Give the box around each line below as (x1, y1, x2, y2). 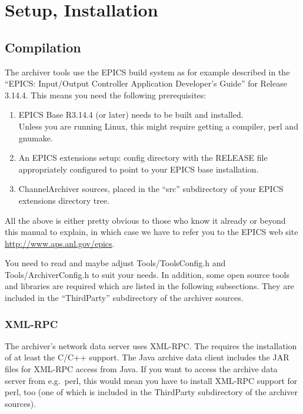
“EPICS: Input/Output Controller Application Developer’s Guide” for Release (5, 77, 287, 90)
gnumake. (18, 131, 53, 144)
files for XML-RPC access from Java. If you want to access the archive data (5, 363, 278, 375)
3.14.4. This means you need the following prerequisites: (5, 88, 207, 101)
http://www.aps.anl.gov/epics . (5, 237, 115, 249)
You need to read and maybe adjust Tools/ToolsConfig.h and (5, 257, 226, 269)
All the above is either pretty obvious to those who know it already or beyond (5, 214, 286, 226)
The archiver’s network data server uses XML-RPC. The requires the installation (5, 339, 297, 352)
